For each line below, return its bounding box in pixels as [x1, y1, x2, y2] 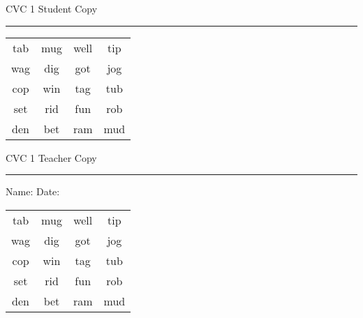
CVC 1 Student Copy [6, 1, 98, 15]
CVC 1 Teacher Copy [6, 150, 97, 165]
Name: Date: [6, 184, 60, 199]
